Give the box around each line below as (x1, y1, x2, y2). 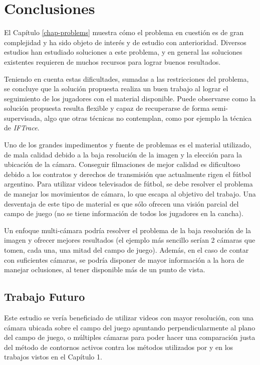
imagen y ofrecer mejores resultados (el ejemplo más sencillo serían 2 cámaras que (4, 235, 255, 245)
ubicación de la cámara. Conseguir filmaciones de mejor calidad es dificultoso (4, 159, 240, 169)
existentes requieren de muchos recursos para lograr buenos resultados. (4, 56, 221, 67)
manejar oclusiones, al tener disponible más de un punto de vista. (4, 264, 205, 275)
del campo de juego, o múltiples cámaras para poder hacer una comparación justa (4, 332, 255, 342)
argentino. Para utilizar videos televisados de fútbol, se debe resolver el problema (4, 178, 253, 189)
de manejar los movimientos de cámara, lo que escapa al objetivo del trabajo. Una (4, 189, 256, 199)
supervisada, (4, 112, 42, 123)
